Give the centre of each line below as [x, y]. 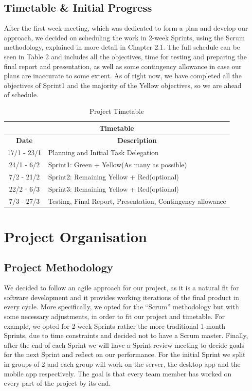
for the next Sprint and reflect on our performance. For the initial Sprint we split [125, 354]
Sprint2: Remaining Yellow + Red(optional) [114, 176]
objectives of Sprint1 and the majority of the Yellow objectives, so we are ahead [123, 85]
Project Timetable [117, 111]
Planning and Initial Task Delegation [103, 152]
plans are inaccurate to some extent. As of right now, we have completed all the [123, 76]
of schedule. [21, 95]
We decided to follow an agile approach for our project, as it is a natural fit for [122, 288]
